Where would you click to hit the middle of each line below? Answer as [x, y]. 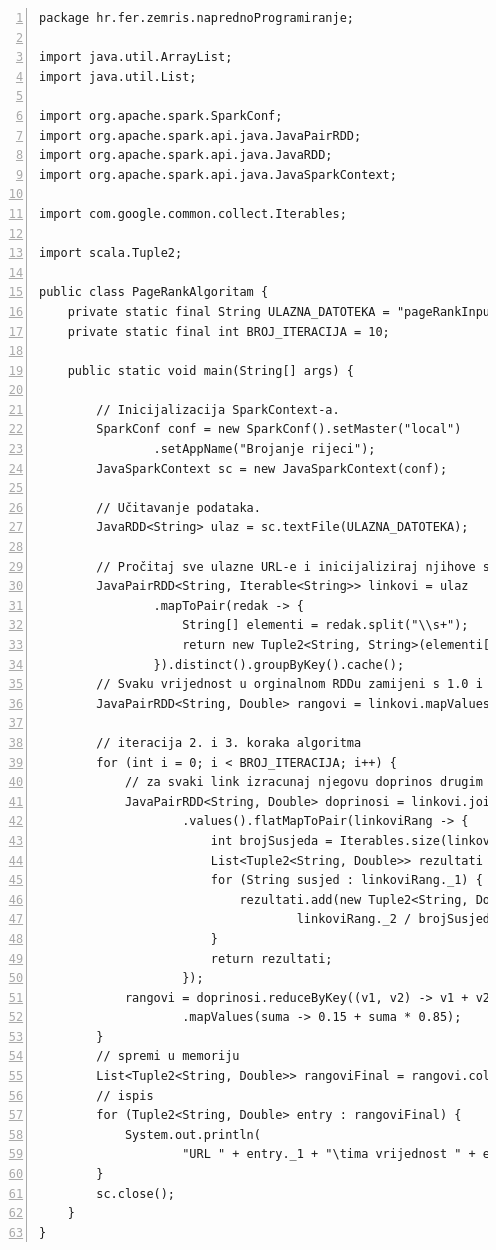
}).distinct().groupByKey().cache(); [279, 664]
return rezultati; [271, 958]
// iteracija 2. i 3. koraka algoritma [229, 742]
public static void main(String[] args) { [210, 370]
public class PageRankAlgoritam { [154, 292]
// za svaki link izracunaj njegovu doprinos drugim [303, 782]
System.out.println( [192, 1134]
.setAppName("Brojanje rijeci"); [264, 449]
